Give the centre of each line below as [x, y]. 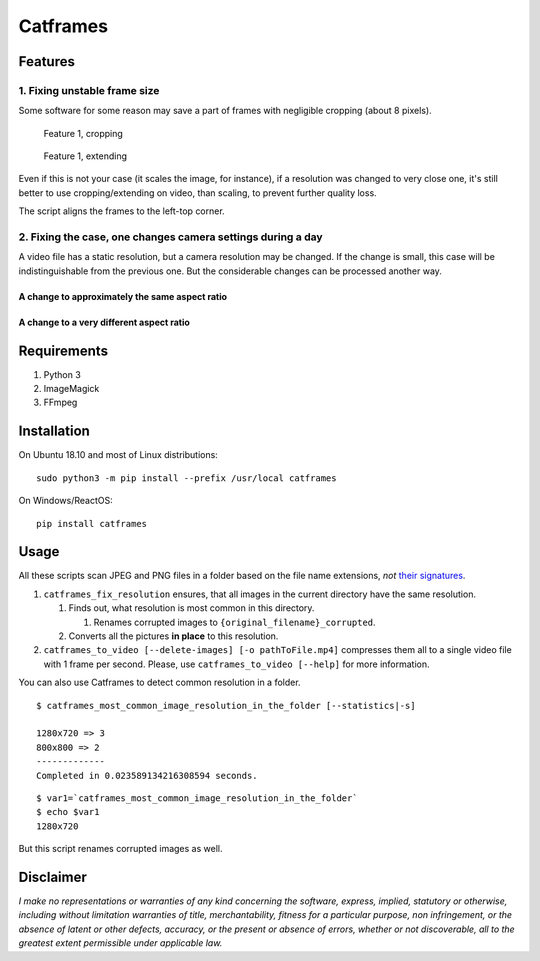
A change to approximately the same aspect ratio [123, 296]
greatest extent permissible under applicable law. [120, 943]
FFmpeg [60, 402]
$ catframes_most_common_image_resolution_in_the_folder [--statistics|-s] [226, 705]
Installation [54, 431]
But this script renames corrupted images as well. [120, 849]
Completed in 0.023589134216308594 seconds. [147, 775]
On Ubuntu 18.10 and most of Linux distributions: [118, 455]
